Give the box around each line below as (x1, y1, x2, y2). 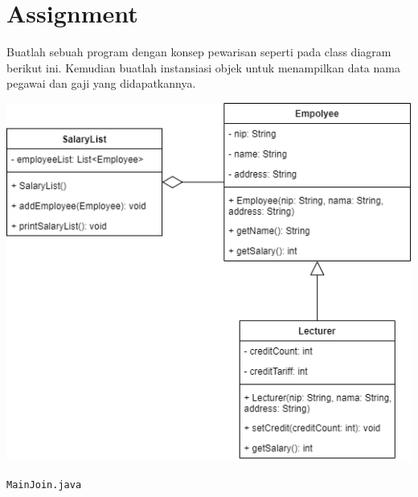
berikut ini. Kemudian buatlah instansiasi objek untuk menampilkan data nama (6, 59, 400, 76)
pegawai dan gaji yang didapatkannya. (6, 75, 196, 92)
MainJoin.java (6, 479, 82, 491)
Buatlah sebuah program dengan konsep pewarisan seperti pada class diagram (6, 43, 391, 60)
